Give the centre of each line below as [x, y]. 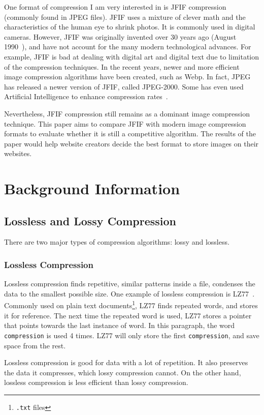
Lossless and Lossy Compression [90, 220]
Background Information [92, 188]
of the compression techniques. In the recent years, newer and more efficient [122, 66]
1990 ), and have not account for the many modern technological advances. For [128, 47]
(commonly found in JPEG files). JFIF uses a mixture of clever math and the [125, 17]
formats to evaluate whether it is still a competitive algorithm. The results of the [130, 134]
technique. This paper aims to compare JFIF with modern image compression [125, 123]
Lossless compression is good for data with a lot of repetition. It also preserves [126, 362]
